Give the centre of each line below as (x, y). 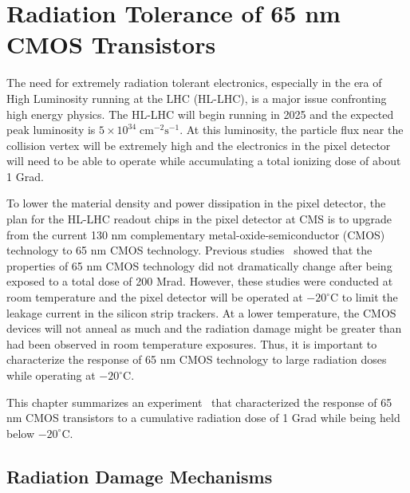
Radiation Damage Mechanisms (140, 476)
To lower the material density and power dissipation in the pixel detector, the (196, 203)
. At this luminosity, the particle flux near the (292, 130)
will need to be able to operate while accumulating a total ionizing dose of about (204, 161)
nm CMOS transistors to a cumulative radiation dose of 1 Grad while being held (203, 418)
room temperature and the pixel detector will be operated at (155, 297)
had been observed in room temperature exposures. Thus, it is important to (192, 343)
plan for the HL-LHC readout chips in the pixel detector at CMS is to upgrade (199, 219)
